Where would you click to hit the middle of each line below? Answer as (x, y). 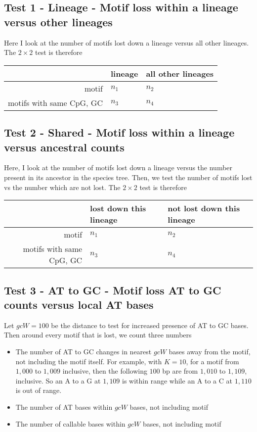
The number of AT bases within (64, 407)
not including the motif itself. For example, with (89, 361)
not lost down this (204, 208)
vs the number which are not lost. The (62, 187)
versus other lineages (58, 22)
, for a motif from (213, 361)
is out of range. (39, 390)
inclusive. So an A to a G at (58, 380)
